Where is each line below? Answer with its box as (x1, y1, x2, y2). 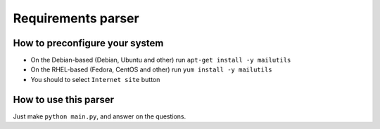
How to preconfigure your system (13, 37, 164, 49)
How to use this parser (13, 93, 115, 105)
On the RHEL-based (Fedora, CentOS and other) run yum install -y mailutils (30, 65, 272, 74)
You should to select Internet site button (30, 75, 160, 83)
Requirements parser (13, 11, 140, 26)
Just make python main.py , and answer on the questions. (13, 112, 186, 121)
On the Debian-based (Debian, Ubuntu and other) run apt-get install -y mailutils (30, 56, 291, 64)
